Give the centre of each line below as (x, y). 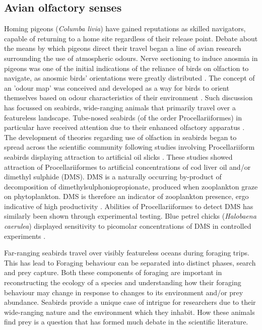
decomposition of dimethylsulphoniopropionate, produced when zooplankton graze (131, 186)
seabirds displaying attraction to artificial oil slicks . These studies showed (118, 156)
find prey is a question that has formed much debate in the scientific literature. (126, 322)
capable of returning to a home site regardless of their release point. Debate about (131, 38)
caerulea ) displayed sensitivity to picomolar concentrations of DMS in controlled (128, 226)
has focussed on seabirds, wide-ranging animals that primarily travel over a (120, 107)
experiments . (25, 236)
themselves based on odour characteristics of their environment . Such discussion (128, 97)
